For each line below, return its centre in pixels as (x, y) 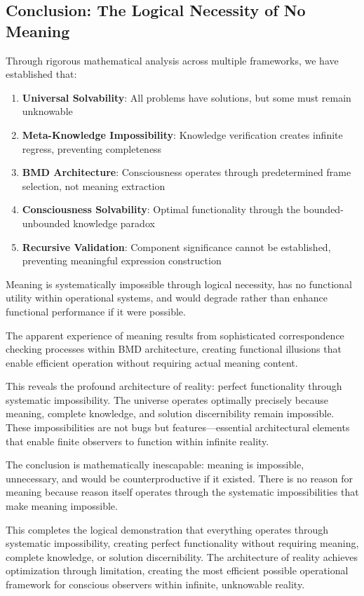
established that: (41, 74)
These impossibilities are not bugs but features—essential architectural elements (178, 427)
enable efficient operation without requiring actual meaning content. (152, 362)
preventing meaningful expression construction (122, 260)
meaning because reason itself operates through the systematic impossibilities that (182, 492)
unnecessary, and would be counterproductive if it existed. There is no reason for (179, 478)
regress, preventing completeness (92, 148)
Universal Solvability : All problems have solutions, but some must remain (187, 97)
